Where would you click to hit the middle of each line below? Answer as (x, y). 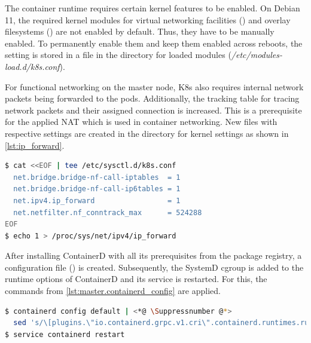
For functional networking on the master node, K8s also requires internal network (154, 86)
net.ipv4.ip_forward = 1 (97, 200)
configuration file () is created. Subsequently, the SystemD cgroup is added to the (154, 267)
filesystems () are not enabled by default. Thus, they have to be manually (140, 31)
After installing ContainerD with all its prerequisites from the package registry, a (153, 255)
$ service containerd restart (65, 334)
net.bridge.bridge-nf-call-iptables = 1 (97, 177)
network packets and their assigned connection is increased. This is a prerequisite (153, 110)
